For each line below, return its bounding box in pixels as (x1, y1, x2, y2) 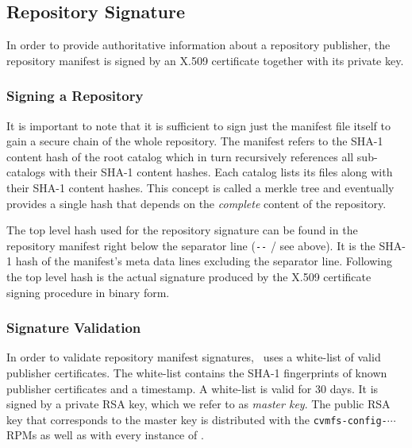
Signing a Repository (6, 86, 144, 106)
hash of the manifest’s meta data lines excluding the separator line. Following (15, 253, 392, 269)
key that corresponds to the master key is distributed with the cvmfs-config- (6, 411, 387, 427)
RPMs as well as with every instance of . (6, 427, 204, 443)
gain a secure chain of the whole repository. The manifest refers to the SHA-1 (6, 133, 383, 149)
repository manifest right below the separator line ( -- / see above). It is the (6, 237, 375, 253)
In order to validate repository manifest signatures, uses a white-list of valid (6, 349, 381, 365)
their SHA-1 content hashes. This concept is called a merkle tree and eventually (6, 179, 395, 195)
